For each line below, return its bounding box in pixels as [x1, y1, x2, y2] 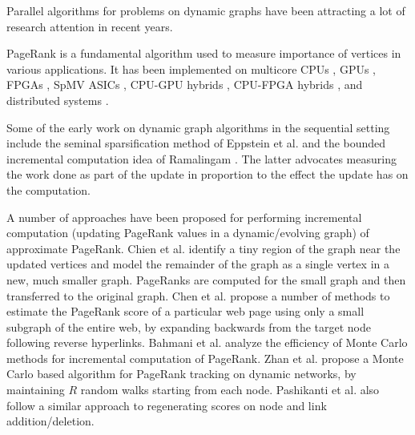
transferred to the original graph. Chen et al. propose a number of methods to [6, 287, 390, 304]
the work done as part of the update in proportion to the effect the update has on [6, 166, 409, 183]
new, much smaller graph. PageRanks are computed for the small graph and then [6, 271, 406, 288]
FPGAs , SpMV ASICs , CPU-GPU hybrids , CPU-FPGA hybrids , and [6, 76, 363, 93]
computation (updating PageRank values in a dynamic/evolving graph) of [6, 224, 369, 241]
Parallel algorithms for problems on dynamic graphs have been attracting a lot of [6, 2, 405, 18]
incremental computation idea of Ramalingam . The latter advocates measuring [6, 150, 397, 167]
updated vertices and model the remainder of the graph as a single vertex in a [6, 256, 389, 272]
